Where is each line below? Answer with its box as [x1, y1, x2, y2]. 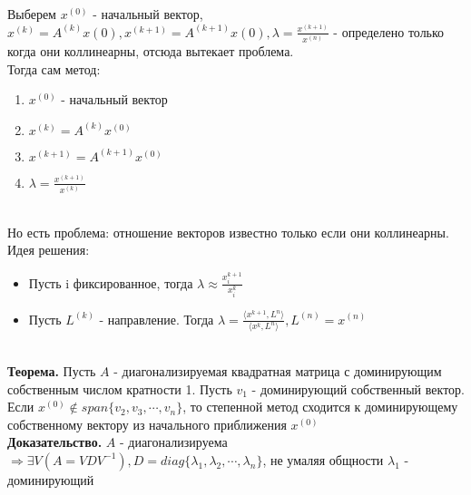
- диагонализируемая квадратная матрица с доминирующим [113, 361, 442, 380]
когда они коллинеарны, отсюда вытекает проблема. [7, 41, 294, 60]
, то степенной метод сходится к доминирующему [182, 397, 458, 416]
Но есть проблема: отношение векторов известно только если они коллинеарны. [7, 222, 449, 241]
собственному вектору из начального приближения [7, 414, 287, 433]
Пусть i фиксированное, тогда [28, 273, 193, 292]
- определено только [333, 22, 445, 41]
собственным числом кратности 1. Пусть [7, 379, 232, 398]
